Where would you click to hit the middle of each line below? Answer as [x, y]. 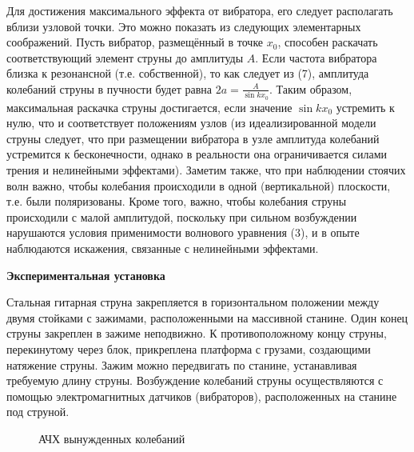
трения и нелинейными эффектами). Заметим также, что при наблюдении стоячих [206, 170]
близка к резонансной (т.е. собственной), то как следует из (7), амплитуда [188, 73]
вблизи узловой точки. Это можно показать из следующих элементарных [184, 26]
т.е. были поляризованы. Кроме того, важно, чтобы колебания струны [177, 201]
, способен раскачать [328, 42]
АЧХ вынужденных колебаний [112, 438]
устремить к [365, 107]
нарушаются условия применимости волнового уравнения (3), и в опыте [183, 232]
